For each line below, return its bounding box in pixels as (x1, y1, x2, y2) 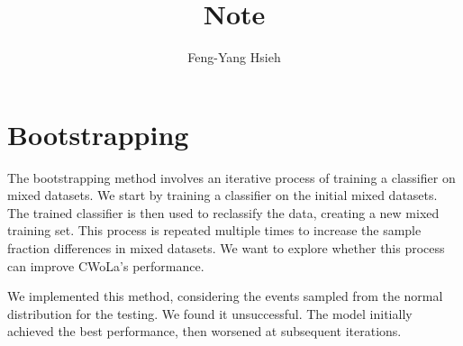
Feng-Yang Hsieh (187, 48, 281, 67)
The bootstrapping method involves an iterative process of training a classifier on (7, 168, 456, 187)
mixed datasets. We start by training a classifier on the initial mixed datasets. (7, 186, 438, 205)
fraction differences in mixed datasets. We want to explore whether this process (7, 239, 445, 258)
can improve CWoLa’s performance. (7, 256, 204, 275)
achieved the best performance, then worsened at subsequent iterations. (7, 322, 402, 341)
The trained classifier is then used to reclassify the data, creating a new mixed (7, 203, 440, 222)
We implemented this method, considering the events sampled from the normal (7, 287, 443, 305)
